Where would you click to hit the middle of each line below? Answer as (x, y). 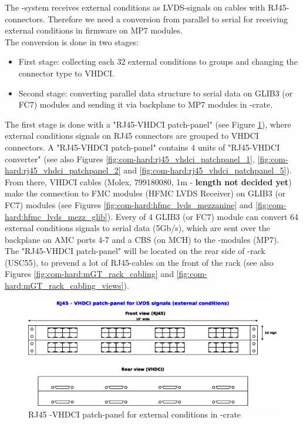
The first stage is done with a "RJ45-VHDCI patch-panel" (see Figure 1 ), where (148, 124)
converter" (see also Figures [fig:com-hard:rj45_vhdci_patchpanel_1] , (130, 158)
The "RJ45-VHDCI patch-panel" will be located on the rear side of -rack (135, 251)
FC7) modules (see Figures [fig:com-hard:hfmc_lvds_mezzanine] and (129, 204)
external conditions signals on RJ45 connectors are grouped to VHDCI (132, 136)
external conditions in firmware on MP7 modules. (94, 30)
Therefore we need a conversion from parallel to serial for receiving (168, 19)
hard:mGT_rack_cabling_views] (64, 286)
